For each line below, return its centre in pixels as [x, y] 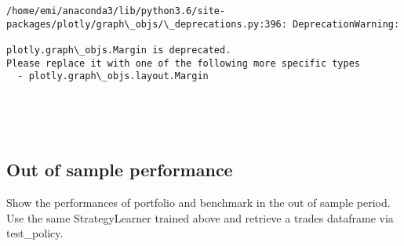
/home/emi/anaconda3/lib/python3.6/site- [116, 11]
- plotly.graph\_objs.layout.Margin [113, 76]
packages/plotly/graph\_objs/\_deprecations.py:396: [147, 24]
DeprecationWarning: [346, 24]
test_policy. [35, 233]
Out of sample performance [120, 170]
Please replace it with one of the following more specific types [184, 63]
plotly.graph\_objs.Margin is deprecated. [119, 50]
